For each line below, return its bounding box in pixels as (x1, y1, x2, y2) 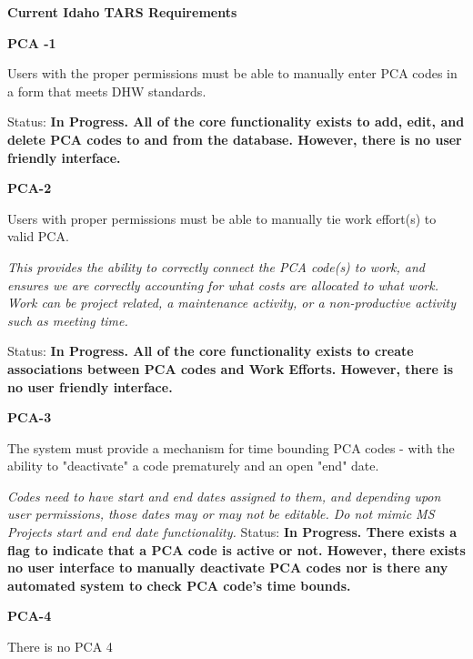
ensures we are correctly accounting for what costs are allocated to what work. (7, 275, 438, 294)
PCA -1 (7, 33, 56, 52)
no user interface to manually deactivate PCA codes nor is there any (7, 558, 448, 577)
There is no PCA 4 (7, 637, 113, 656)
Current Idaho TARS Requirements (7, 3, 237, 21)
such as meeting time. (7, 310, 128, 329)
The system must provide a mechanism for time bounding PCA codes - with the (7, 438, 455, 457)
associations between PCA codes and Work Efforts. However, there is (7, 359, 454, 378)
